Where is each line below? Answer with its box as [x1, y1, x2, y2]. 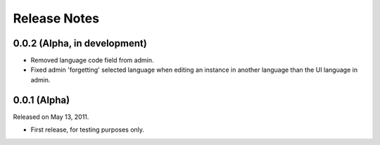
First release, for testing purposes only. [30, 125, 144, 134]
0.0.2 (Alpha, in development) [13, 37, 147, 49]
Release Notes [13, 11, 100, 26]
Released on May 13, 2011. [13, 113, 89, 121]
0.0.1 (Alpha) [13, 94, 70, 106]
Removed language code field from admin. [30, 56, 154, 65]
